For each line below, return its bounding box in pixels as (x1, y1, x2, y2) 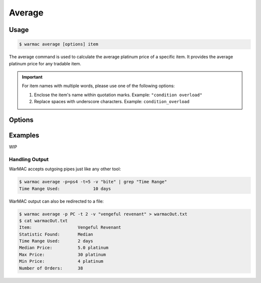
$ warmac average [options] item (19, 42, 99, 47)
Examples (9, 131, 40, 139)
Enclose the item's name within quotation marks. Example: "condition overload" (34, 92, 203, 98)
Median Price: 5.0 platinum (19, 245, 109, 251)
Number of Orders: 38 (19, 265, 83, 271)
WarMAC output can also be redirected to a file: (9, 198, 104, 204)
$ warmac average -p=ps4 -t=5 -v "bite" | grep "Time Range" (19, 179, 167, 185)
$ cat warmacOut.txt (19, 218, 68, 223)
